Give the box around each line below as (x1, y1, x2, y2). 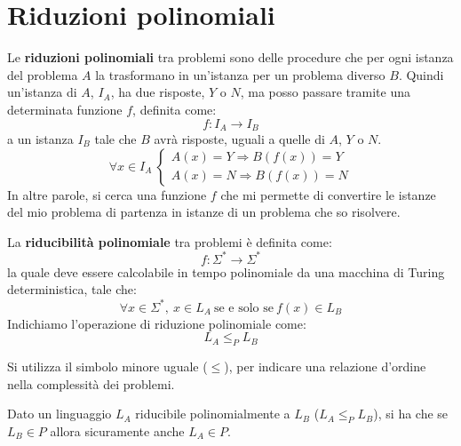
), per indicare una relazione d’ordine (224, 356, 426, 375)
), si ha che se (373, 404, 449, 423)
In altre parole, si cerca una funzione (7, 185, 207, 203)
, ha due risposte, (110, 83, 205, 101)
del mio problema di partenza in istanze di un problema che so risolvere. (7, 203, 401, 221)
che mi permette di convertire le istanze (220, 185, 436, 203)
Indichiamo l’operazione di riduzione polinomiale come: (7, 314, 306, 332)
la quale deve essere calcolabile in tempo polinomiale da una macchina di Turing (7, 262, 445, 281)
